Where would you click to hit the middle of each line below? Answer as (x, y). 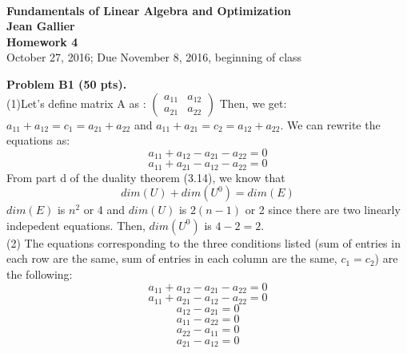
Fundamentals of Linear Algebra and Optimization (149, 10)
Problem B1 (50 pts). (67, 83)
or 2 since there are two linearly (323, 210)
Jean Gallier (41, 26)
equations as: (38, 140)
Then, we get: (253, 103)
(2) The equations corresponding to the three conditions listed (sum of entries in (203, 242)
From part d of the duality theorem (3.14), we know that (146, 177)
